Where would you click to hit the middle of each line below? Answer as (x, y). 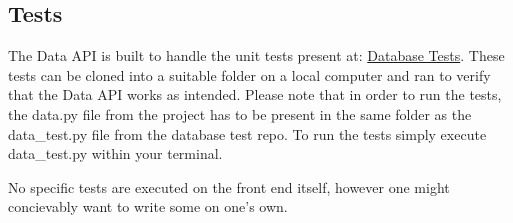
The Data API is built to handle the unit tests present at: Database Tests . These (256, 55)
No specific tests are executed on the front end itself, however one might (229, 186)
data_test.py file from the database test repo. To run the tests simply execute (247, 133)
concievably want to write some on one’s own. (148, 206)
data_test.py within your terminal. (115, 153)
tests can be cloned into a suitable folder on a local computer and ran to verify (249, 74)
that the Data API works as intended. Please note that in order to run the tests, (255, 94)
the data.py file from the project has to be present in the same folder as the (240, 113)
